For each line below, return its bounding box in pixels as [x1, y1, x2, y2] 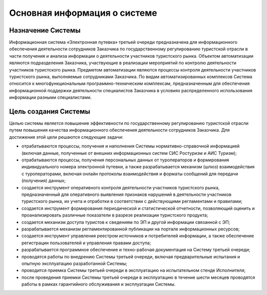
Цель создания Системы [9, 108, 90, 115]
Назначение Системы [9, 26, 81, 35]
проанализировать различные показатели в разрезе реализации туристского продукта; [21, 212, 209, 218]
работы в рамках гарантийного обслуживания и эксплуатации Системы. [21, 281, 176, 287]
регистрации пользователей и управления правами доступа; [21, 240, 151, 246]
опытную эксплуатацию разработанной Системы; [21, 260, 128, 266]
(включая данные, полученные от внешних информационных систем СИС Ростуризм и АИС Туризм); [21, 150, 237, 156]
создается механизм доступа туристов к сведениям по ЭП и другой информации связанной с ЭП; [21, 219, 230, 225]
